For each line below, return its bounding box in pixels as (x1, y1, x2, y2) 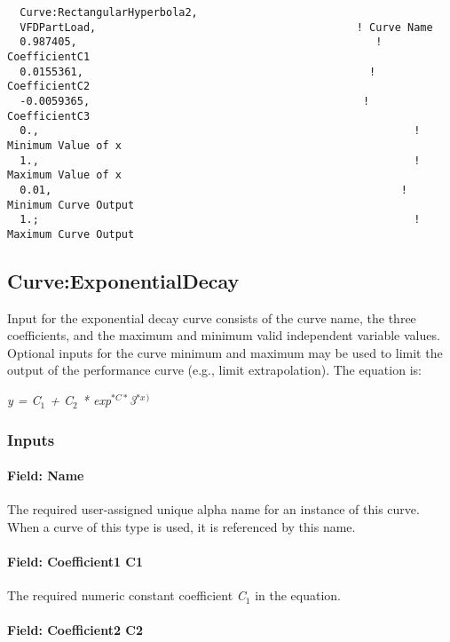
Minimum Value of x (7, 139, 122, 152)
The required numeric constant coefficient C (7, 586, 246, 605)
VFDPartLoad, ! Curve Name (20, 20, 433, 34)
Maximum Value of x (7, 169, 122, 182)
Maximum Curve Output (7, 227, 135, 241)
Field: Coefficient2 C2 (7, 621, 143, 639)
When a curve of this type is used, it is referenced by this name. (7, 517, 356, 535)
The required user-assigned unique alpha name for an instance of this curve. (7, 500, 420, 519)
